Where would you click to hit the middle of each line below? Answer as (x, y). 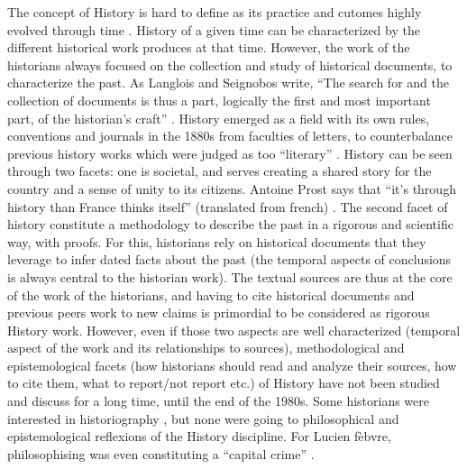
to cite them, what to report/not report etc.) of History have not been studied (224, 383)
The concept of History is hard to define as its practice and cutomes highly (215, 12)
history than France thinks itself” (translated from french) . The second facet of (228, 206)
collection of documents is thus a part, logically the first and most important (219, 100)
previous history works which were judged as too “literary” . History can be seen (230, 153)
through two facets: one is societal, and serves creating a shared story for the (220, 171)
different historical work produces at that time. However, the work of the (209, 47)
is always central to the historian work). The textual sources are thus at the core (230, 276)
